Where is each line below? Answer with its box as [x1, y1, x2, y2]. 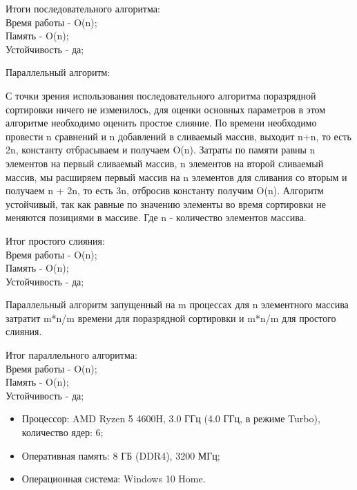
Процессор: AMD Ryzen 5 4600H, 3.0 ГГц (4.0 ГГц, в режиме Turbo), [21, 411, 320, 426]
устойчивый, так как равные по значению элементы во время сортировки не [6, 196, 326, 211]
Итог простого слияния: [6, 233, 105, 247]
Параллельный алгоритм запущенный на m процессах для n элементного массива [6, 297, 349, 312]
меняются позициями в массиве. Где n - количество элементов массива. [6, 210, 307, 225]
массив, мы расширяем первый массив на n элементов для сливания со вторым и [6, 169, 347, 184]
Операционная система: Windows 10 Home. [21, 471, 206, 486]
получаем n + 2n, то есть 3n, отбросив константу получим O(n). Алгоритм [6, 183, 324, 198]
